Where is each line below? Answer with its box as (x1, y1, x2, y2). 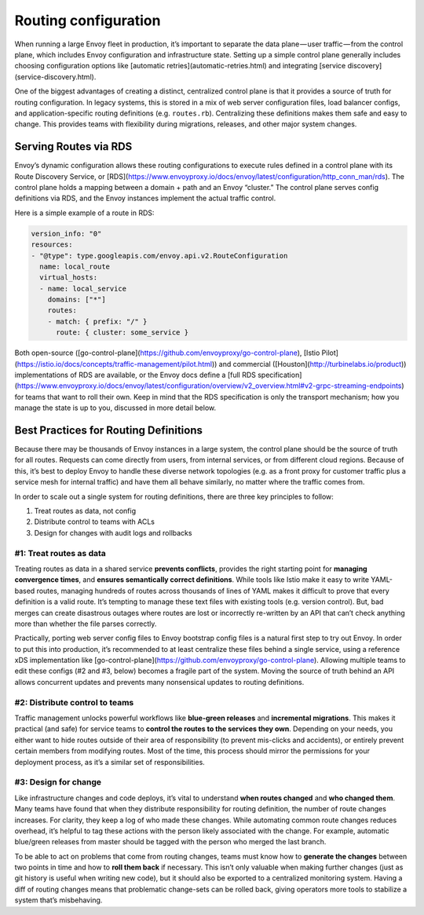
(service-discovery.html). (14, 71, 97, 82)
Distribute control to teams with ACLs (34, 517, 155, 526)
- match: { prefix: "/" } (47, 317, 148, 326)
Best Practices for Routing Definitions (14, 424, 203, 437)
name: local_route (39, 262, 110, 271)
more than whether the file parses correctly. (14, 619, 157, 628)
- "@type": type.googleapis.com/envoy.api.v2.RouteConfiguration (31, 251, 288, 260)
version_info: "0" (31, 229, 102, 238)
